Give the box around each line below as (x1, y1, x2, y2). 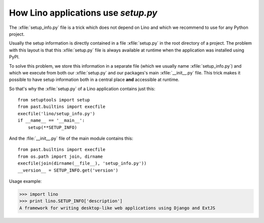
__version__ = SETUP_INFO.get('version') (18, 167, 118, 173)
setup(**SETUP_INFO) (27, 124, 77, 130)
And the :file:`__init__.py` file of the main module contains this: (9, 135, 133, 142)
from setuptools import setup (18, 97, 90, 103)
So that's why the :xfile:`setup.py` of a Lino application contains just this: (9, 86, 155, 92)
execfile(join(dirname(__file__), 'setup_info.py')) (18, 161, 147, 166)
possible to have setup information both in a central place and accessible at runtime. (9, 76, 179, 83)
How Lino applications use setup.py (9, 7, 157, 18)
